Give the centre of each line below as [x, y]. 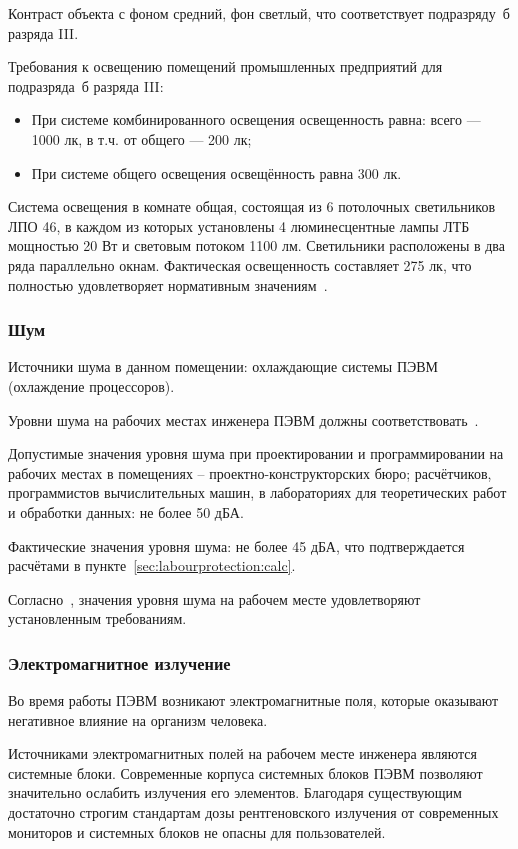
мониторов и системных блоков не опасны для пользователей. [197, 831]
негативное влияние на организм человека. [138, 719]
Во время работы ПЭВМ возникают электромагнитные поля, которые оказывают [253, 700]
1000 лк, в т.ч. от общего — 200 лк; [141, 138]
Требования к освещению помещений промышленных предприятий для [225, 66]
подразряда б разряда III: [86, 85]
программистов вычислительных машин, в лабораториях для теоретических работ [257, 492]
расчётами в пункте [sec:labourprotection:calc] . [152, 565]
